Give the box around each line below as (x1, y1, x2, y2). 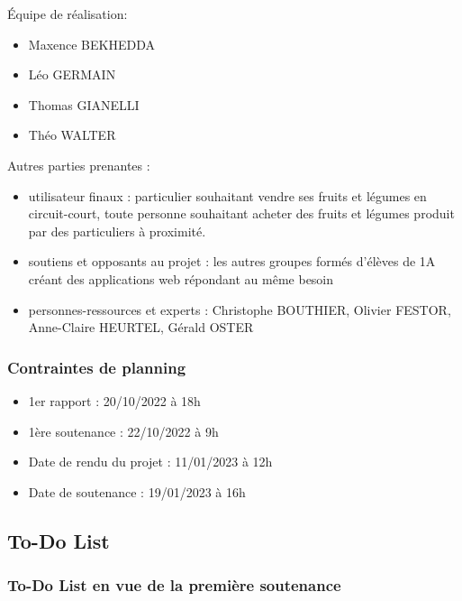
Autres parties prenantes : (7, 155, 150, 174)
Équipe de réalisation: (7, 5, 128, 23)
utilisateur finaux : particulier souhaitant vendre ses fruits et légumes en (28, 186, 427, 205)
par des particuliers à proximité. (28, 221, 206, 240)
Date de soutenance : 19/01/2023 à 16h (28, 482, 246, 501)
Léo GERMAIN (28, 65, 116, 84)
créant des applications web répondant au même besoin (28, 269, 334, 288)
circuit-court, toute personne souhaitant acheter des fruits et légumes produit (28, 204, 455, 223)
